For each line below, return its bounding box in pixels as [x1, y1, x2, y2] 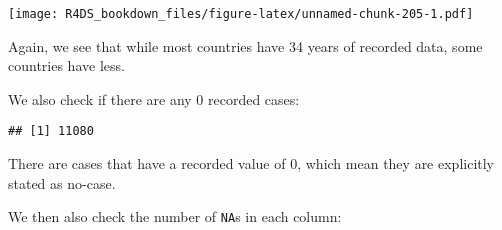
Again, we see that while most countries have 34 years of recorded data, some [8, 35, 483, 56]
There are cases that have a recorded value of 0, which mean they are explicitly [8, 153, 495, 174]
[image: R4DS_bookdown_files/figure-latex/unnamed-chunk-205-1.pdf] [8, 7, 474, 21]
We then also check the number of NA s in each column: [8, 206, 342, 227]
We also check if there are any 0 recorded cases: [8, 88, 300, 109]
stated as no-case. [8, 172, 116, 193]
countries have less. [8, 55, 125, 76]
